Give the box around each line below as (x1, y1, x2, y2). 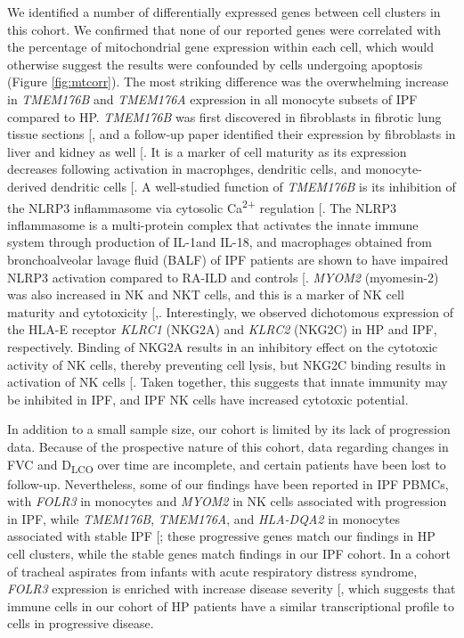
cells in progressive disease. (7, 614, 154, 633)
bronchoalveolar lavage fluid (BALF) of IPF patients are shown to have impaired (7, 249, 449, 268)
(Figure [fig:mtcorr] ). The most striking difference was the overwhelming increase (7, 72, 449, 91)
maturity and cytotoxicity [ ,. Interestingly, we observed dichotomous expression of (7, 302, 454, 321)
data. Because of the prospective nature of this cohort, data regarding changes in (7, 437, 449, 455)
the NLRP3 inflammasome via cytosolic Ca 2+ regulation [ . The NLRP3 (7, 195, 397, 217)
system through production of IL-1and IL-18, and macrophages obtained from (7, 233, 432, 251)
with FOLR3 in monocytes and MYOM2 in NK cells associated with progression (7, 492, 447, 511)
